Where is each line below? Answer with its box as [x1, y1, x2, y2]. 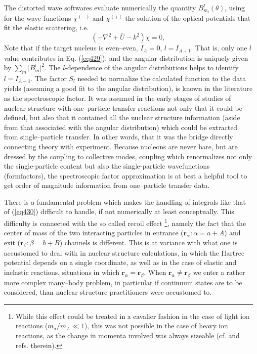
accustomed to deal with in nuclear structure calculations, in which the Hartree [4, 247, 245, 258]
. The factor [31, 73, 67, 83]
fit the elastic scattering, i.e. [4, 22, 89, 33]
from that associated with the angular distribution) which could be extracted [4, 122, 238, 132]
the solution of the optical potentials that [125, 12, 251, 23]
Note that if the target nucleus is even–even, [4, 43, 138, 53]
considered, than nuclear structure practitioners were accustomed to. [4, 287, 212, 297]
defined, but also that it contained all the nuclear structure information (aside [4, 112, 240, 123]
